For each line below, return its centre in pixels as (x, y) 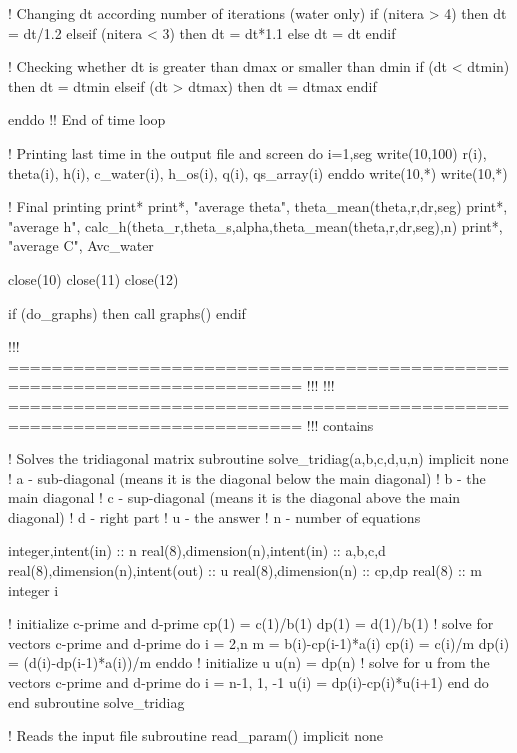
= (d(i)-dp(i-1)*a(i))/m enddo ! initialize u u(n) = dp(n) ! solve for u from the (249, 662)
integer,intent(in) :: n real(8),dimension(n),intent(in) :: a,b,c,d (197, 550)
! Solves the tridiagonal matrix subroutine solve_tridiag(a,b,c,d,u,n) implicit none (258, 458)
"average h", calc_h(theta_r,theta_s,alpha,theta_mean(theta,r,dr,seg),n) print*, (255, 225)
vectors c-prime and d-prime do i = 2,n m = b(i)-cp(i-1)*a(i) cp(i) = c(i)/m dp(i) (259, 642)
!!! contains (340, 424)
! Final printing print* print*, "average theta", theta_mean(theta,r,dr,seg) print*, (258, 206)
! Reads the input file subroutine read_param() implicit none (196, 735)
